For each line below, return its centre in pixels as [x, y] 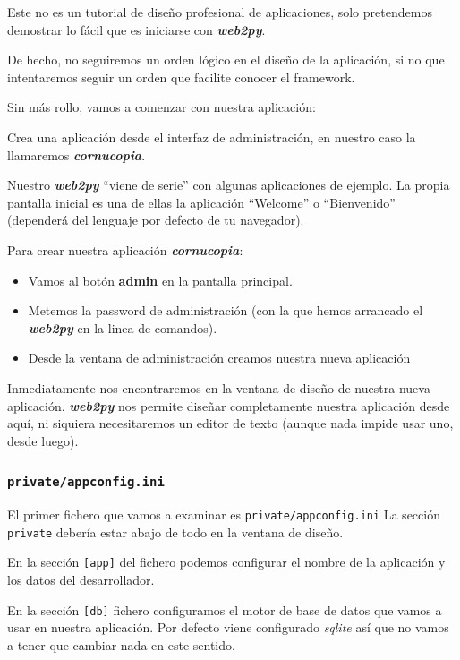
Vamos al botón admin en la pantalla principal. [160, 280]
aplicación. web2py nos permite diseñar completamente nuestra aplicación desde [229, 405]
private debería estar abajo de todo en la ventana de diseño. [175, 531]
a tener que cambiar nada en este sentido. [121, 644]
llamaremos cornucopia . [77, 154]
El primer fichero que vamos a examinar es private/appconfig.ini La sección [224, 514]
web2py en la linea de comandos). [123, 327]
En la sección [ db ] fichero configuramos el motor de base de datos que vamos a [225, 609]
